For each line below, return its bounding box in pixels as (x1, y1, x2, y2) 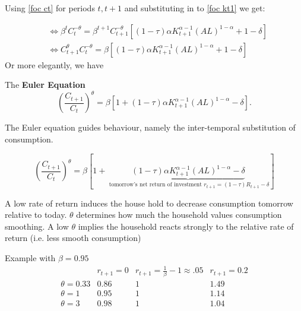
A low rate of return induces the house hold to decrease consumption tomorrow (5, 196, 293, 209)
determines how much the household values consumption (76, 208, 282, 221)
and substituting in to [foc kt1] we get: (124, 2, 265, 14)
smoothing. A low (5, 220, 69, 232)
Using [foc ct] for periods (5, 2, 95, 14)
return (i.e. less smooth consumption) (5, 231, 141, 244)
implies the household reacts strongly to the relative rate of (78, 220, 294, 232)
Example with (5, 251, 56, 264)
